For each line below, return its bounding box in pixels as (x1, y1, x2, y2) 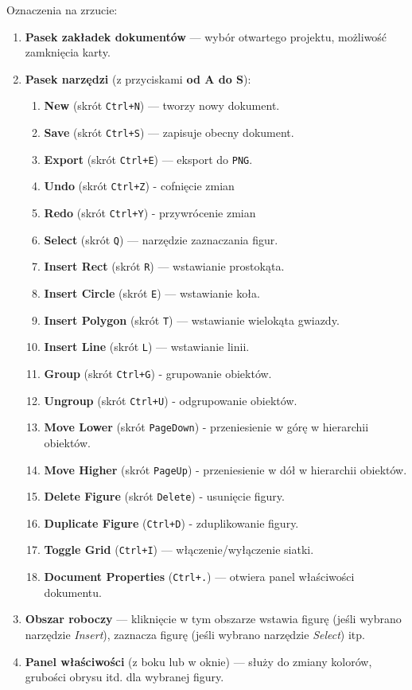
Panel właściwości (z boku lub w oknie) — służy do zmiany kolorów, (25, 653, 372, 669)
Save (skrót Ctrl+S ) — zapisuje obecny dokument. (44, 124, 294, 141)
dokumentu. (44, 583, 102, 600)
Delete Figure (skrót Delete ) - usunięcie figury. (44, 488, 285, 505)
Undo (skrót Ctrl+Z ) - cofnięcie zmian (44, 177, 235, 194)
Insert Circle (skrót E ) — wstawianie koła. (44, 284, 260, 301)
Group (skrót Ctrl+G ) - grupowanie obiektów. (44, 364, 272, 381)
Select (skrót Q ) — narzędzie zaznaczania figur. (44, 231, 278, 248)
